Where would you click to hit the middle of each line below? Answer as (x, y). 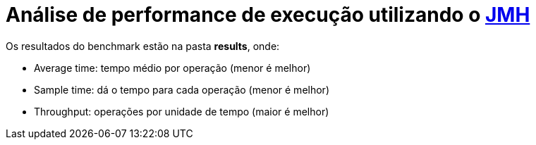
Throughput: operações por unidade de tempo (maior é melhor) (182, 111)
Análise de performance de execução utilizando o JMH (268, 15)
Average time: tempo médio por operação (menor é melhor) (172, 68)
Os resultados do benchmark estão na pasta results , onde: (143, 46)
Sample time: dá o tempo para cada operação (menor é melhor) (182, 89)
